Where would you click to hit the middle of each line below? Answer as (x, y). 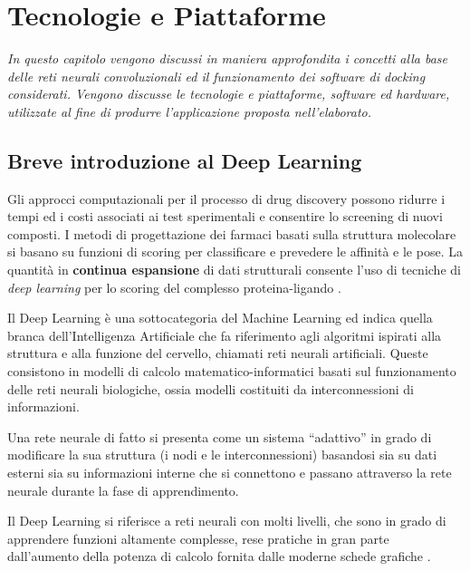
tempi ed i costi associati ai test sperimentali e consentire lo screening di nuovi (225, 216)
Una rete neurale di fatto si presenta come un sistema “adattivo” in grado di (220, 436)
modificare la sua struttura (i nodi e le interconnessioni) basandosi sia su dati (222, 455)
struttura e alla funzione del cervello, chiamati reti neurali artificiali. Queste (218, 353)
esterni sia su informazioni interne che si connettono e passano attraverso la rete (230, 473)
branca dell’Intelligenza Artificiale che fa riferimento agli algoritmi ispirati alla (225, 335)
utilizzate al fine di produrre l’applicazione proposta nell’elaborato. (190, 111)
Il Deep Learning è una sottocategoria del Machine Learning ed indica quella (220, 318)
